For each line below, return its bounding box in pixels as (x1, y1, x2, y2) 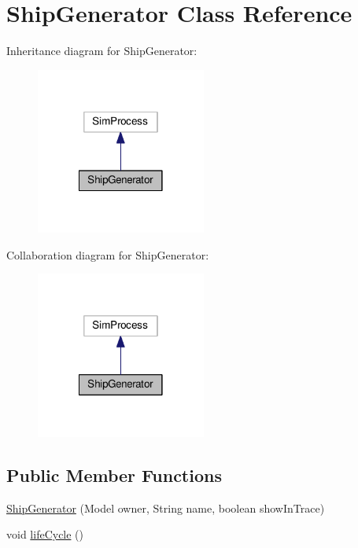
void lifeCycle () (6, 526, 84, 542)
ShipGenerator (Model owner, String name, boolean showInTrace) (6, 499, 325, 516)
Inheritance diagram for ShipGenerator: (6, 42, 197, 59)
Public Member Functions (6, 462, 222, 487)
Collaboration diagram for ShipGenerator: (6, 246, 209, 263)
